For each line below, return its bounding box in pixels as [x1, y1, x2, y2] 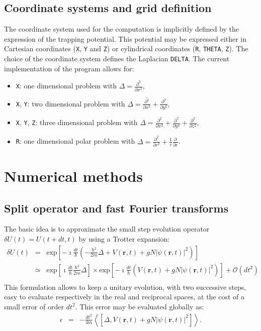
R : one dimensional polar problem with [16, 136, 135, 146]
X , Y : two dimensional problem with [16, 98, 125, 108]
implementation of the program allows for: [4, 63, 134, 73]
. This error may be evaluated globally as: [75, 301, 204, 311]
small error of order [4, 301, 64, 311]
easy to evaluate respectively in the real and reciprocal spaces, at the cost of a [4, 291, 245, 302]
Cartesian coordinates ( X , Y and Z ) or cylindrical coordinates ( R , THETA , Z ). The [4, 43, 248, 54]
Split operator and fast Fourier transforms [4, 200, 229, 215]
